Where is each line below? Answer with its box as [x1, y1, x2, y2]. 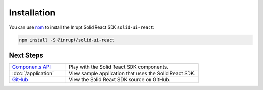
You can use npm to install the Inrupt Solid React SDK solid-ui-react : [9, 24, 155, 30]
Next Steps [9, 51, 43, 59]
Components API [12, 63, 51, 70]
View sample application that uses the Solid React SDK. [69, 70, 196, 77]
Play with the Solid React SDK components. [69, 63, 168, 70]
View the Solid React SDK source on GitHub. [69, 76, 170, 83]
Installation [9, 7, 56, 18]
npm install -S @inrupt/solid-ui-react [19, 37, 114, 43]
